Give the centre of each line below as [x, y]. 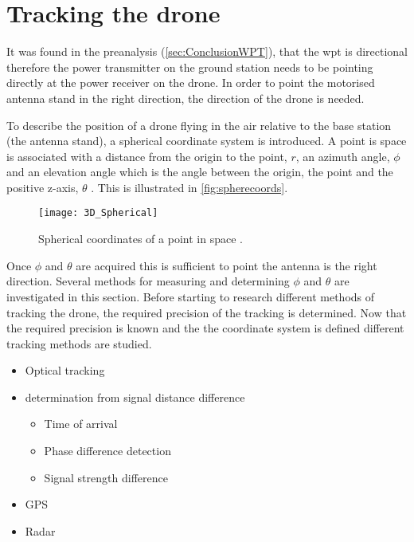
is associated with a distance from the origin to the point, [147, 156]
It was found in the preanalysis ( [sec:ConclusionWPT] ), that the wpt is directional [207, 51]
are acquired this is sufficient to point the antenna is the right [227, 265]
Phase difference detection [107, 451]
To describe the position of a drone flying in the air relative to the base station [199, 125]
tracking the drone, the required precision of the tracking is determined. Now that [207, 312]
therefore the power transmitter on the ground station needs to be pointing [190, 67]
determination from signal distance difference [135, 397]
